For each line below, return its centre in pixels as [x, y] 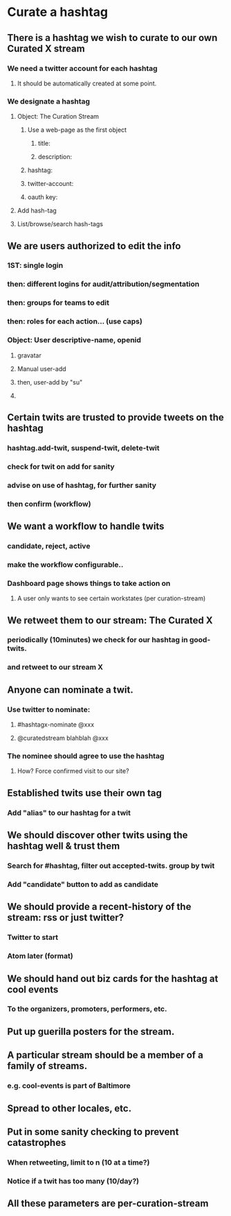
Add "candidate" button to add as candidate [83, 884]
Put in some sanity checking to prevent [93, 1132]
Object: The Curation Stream [58, 117]
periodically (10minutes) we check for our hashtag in [98, 640]
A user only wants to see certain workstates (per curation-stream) [111, 598]
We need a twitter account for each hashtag [82, 68]
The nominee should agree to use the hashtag [86, 756]
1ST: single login [35, 266]
